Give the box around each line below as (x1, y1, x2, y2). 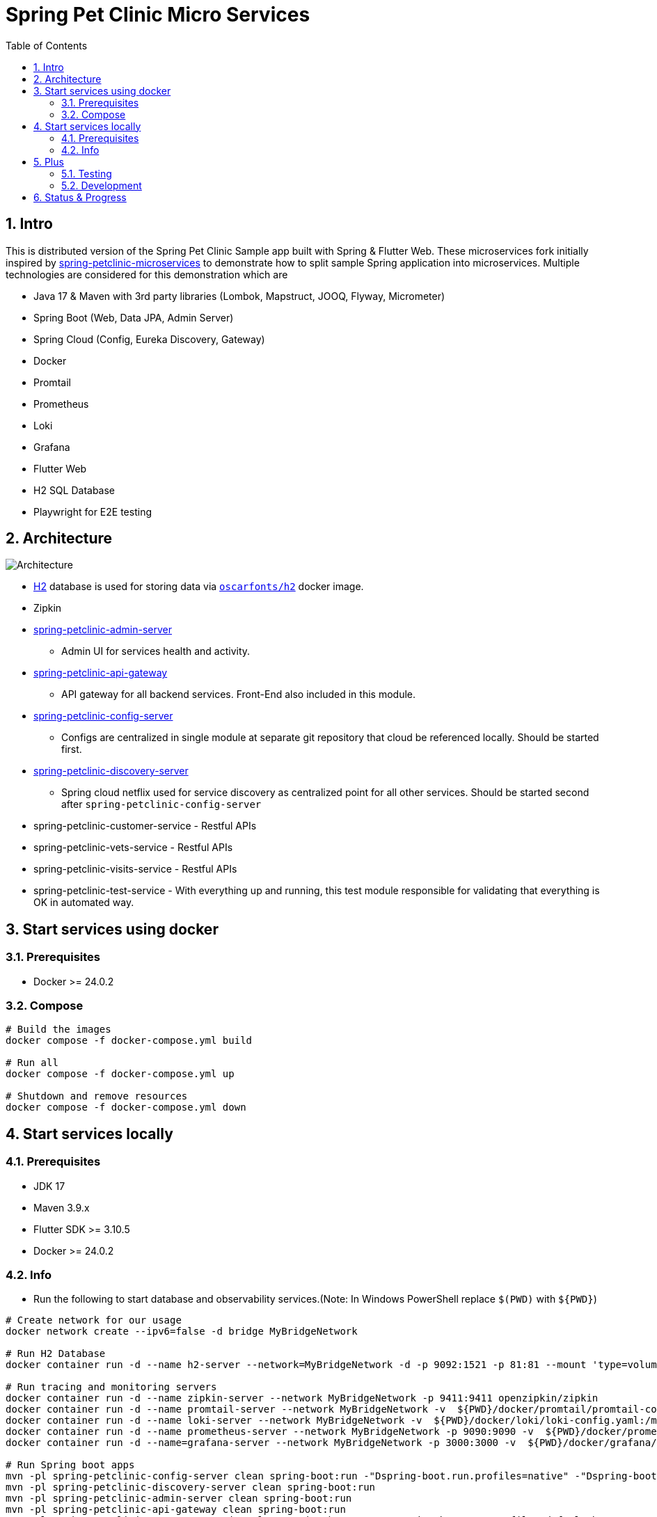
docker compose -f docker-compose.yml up (6, 1068, 235, 1080)
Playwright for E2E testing (33, 505, 152, 518)
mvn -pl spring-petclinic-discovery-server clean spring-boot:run (6, 1482, 376, 1493)
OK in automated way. (33, 896, 134, 909)
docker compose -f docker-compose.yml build (6, 1035, 253, 1047)
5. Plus (33, 155, 64, 168)
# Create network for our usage (6, 1315, 182, 1326)
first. (61, 743, 82, 756)
